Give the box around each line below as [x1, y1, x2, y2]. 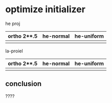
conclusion [5, 80, 42, 88]
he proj [5, 20, 20, 27]
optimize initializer [5, 4, 86, 15]
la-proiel [5, 47, 23, 54]
